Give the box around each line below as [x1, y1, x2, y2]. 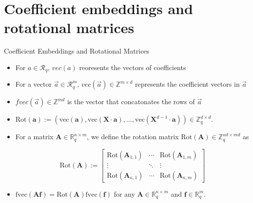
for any [114, 188, 135, 199]
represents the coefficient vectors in [135, 79, 240, 89]
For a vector [15, 79, 52, 89]
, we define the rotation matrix [87, 131, 179, 142]
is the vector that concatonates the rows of [67, 96, 195, 107]
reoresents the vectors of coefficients [79, 62, 186, 72]
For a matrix [15, 131, 54, 142]
